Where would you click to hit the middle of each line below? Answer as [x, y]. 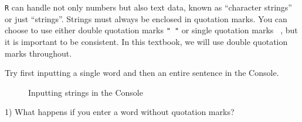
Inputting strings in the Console [86, 92]
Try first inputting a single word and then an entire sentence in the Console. [142, 73]
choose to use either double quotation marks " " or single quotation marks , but [151, 30]
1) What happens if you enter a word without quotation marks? [120, 112]
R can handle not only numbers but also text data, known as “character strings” [148, 7]
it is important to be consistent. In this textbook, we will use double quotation [146, 41]
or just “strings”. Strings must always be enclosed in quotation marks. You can [146, 18]
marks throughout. [38, 53]
